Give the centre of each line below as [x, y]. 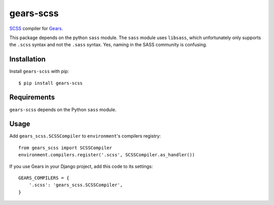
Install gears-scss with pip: [39, 72]
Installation [27, 59]
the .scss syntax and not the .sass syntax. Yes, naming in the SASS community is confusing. [108, 45]
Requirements [32, 97]
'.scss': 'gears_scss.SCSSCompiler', [76, 185]
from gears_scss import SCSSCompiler [65, 148]
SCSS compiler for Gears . [36, 28]
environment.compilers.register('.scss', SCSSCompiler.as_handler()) [107, 155]
